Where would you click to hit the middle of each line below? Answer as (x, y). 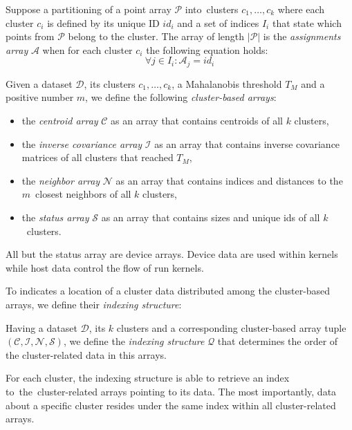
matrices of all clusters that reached (98, 157)
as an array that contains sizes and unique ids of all (211, 217)
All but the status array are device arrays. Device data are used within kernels (172, 254)
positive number (40, 97)
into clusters (212, 9)
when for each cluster (87, 49)
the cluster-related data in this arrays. (86, 354)
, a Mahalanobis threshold (227, 83)
